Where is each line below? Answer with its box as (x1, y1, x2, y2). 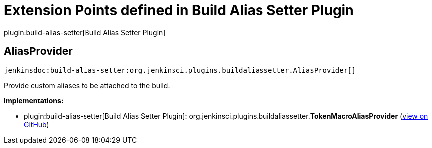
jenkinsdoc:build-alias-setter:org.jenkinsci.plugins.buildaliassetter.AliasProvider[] (4, 66, 356, 74)
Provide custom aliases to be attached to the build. (4, 81, 170, 90)
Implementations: (4, 96, 64, 105)
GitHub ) (24, 120, 49, 129)
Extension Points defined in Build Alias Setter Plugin (4, 2, 354, 19)
